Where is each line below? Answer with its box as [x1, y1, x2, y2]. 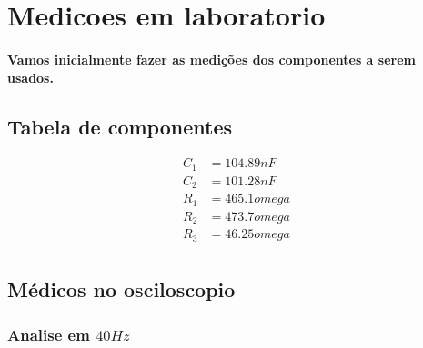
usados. [7, 67, 54, 86]
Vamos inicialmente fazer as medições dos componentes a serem [7, 49, 416, 68]
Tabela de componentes [7, 112, 233, 140]
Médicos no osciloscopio [7, 275, 236, 303]
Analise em [7, 323, 90, 345]
